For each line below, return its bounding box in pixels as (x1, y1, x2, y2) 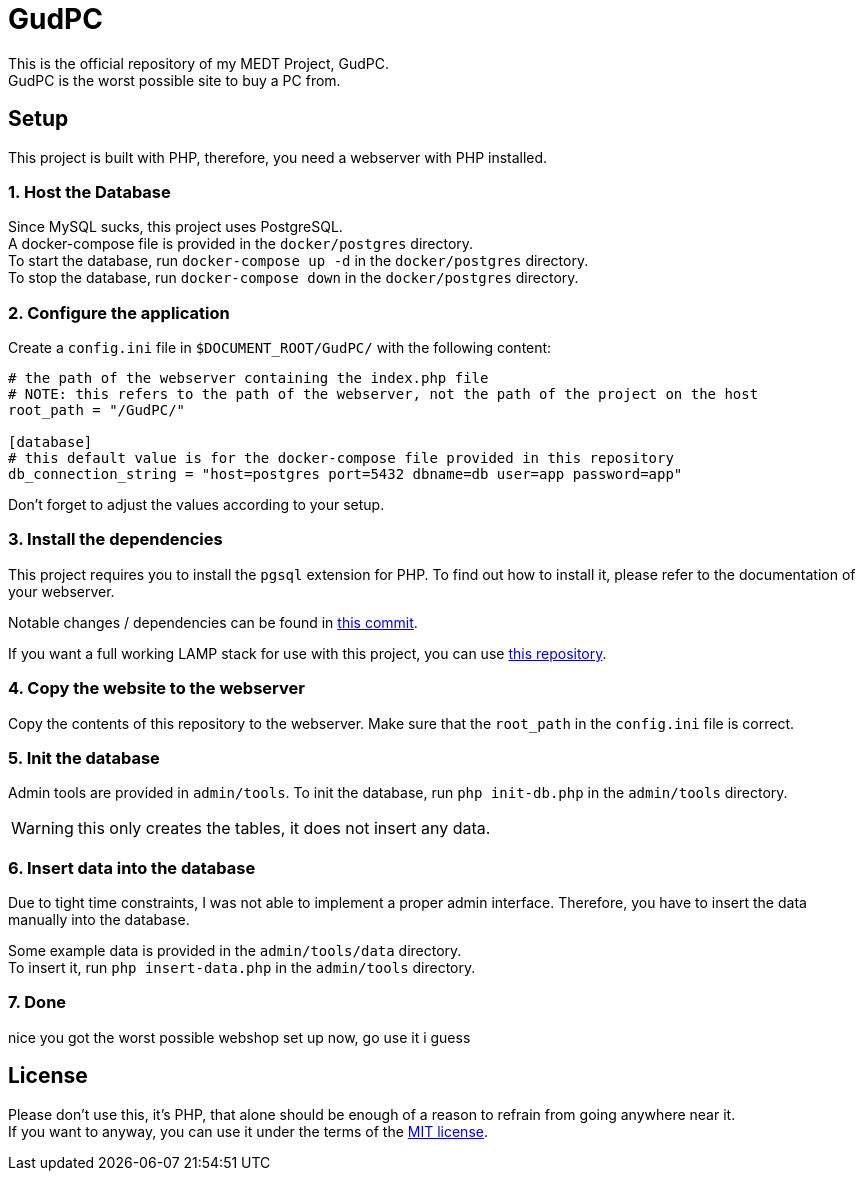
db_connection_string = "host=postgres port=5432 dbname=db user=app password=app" (8, 466, 683, 483)
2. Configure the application (8, 302, 230, 323)
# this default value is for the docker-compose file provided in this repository (8, 450, 674, 467)
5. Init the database (8, 747, 160, 768)
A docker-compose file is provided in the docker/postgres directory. (8, 235, 474, 253)
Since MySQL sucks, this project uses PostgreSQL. (8, 218, 343, 236)
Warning (11, 818, 74, 839)
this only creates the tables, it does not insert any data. (77, 818, 491, 839)
